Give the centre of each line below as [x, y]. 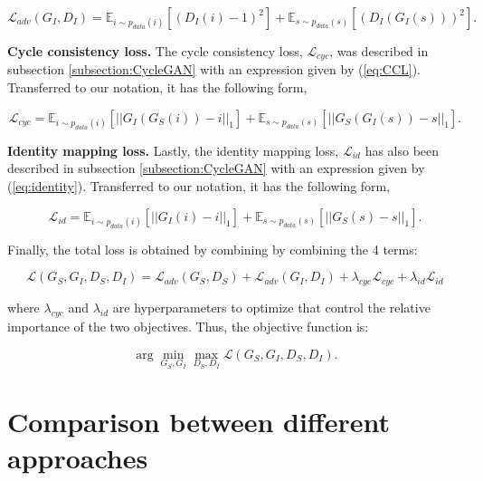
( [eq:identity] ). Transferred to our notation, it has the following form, [199, 186]
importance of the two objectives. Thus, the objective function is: [188, 326]
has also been [402, 150]
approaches [78, 457]
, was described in [379, 51]
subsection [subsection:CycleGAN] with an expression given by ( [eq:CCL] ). [214, 69]
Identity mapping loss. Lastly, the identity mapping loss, [173, 150]
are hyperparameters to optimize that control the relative [271, 308]
